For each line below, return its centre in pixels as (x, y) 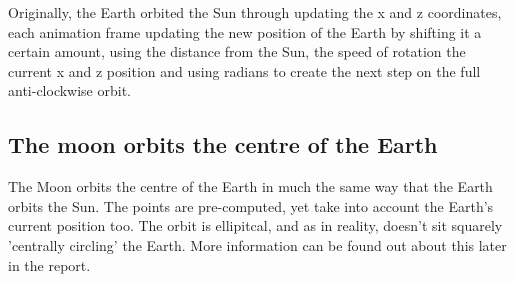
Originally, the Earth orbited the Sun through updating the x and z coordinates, (255, 12)
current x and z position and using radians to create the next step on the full (244, 70)
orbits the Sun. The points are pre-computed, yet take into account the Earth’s (251, 205)
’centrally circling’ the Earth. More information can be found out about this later (257, 244)
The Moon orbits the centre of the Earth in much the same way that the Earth (250, 186)
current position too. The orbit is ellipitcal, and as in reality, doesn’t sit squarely (255, 225)
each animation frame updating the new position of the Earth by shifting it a (245, 31)
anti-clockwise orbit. (70, 90)
